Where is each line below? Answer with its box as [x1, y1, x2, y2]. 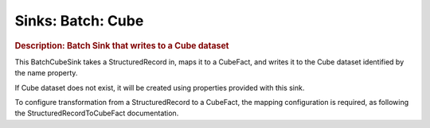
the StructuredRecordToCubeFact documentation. [14, 108, 179, 118]
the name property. [14, 68, 78, 78]
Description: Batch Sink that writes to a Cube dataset [14, 40, 230, 51]
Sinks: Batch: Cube [14, 12, 144, 29]
